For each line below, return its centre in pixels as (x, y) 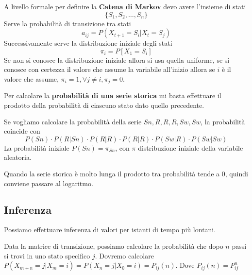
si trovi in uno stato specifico (47, 255)
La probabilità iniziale (37, 147)
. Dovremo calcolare (124, 255)
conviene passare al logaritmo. (49, 183)
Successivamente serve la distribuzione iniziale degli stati (88, 43)
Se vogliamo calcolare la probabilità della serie (73, 121)
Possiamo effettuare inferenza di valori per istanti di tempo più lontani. (110, 230)
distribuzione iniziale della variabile (191, 147)
